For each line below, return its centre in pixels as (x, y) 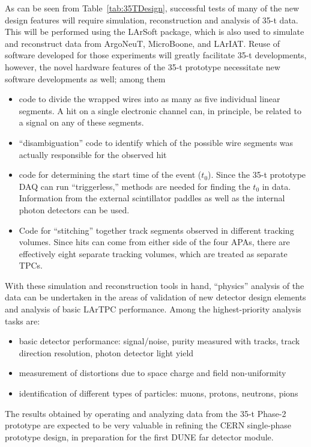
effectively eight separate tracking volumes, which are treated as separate (153, 253)
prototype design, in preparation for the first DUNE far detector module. (139, 436)
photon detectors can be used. (74, 209)
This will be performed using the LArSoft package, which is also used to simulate (155, 32)
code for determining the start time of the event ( (110, 175)
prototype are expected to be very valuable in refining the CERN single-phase (148, 425)
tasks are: (23, 321)
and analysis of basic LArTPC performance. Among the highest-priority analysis (153, 309)
